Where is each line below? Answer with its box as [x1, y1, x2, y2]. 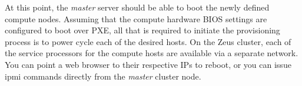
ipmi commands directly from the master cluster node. [5, 70, 201, 82]
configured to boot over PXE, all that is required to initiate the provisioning [5, 24, 280, 36]
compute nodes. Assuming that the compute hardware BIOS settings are [5, 12, 267, 25]
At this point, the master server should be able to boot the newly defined [5, 1, 270, 13]
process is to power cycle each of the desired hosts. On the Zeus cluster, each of [5, 35, 291, 47]
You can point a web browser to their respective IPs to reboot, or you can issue [5, 58, 291, 70]
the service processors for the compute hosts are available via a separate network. [5, 47, 298, 59]
